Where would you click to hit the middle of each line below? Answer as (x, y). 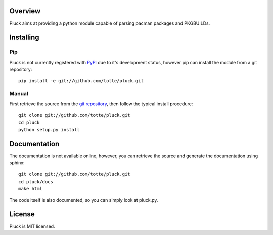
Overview (25, 11)
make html (30, 189)
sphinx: (17, 163)
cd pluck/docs (36, 181)
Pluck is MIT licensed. (32, 226)
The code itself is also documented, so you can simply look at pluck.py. (84, 200)
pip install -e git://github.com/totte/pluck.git (81, 81)
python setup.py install (49, 129)
